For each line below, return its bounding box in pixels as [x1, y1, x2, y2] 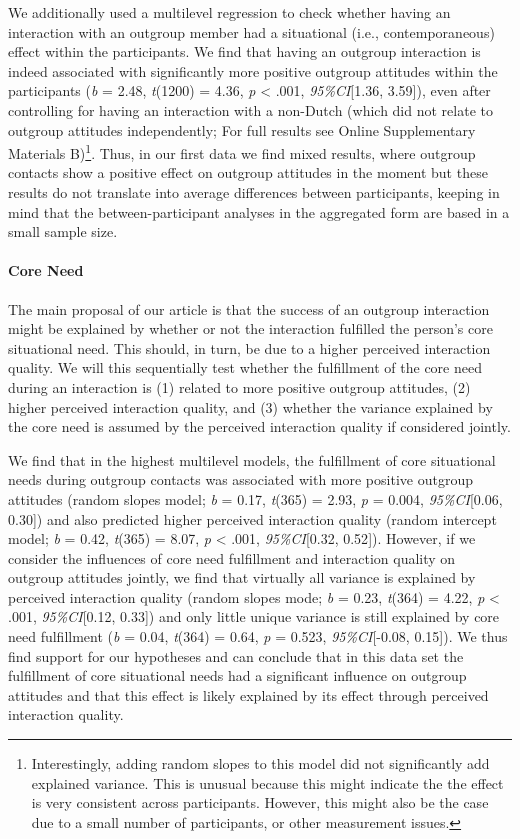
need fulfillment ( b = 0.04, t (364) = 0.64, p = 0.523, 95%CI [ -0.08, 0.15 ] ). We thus [8, 626, 508, 647]
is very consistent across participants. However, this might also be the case [31, 792, 489, 813]
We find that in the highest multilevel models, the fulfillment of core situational [8, 449, 496, 470]
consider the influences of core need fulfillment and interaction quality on [8, 547, 456, 568]
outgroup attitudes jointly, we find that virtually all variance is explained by [8, 567, 476, 588]
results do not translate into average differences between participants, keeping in [8, 182, 500, 202]
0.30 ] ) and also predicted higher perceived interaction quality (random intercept [8, 508, 497, 529]
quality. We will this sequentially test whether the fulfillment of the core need [8, 357, 482, 378]
